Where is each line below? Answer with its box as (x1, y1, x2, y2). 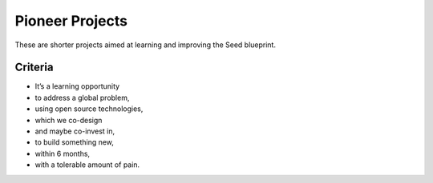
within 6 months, (34, 149, 91, 158)
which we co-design (34, 115, 103, 125)
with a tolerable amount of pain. (34, 160, 140, 169)
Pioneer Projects (14, 12, 128, 30)
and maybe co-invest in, (34, 126, 115, 136)
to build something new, (34, 137, 114, 147)
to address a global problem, (34, 93, 130, 102)
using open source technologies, (34, 104, 144, 113)
